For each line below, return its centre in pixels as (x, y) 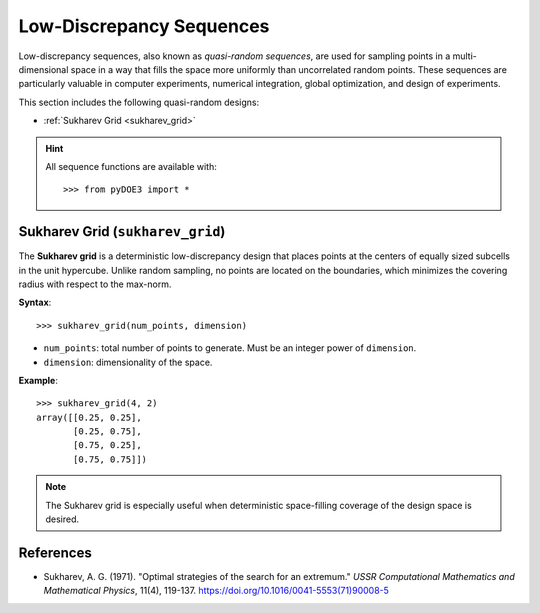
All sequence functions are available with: (131, 166)
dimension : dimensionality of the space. (128, 362)
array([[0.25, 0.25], (89, 417)
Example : (38, 380)
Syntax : (35, 302)
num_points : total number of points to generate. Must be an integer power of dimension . (230, 348)
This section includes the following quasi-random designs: (139, 102)
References (55, 552)
